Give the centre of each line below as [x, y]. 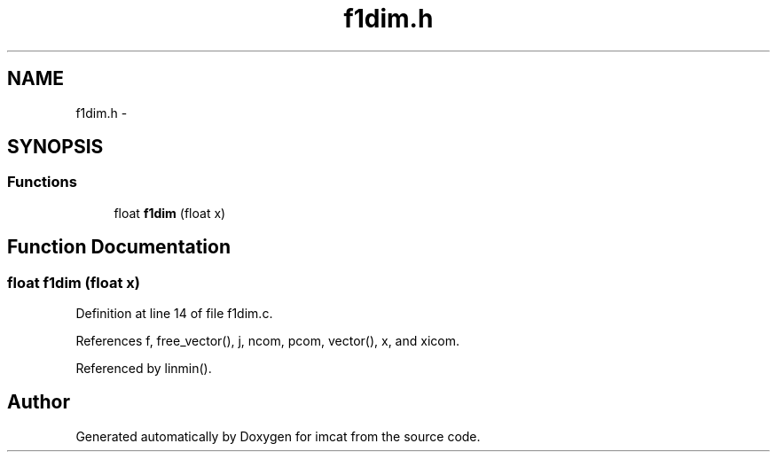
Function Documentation [119, 247]
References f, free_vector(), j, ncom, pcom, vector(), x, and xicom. [267, 341]
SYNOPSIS [55, 147]
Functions [42, 182]
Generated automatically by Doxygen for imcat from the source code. [278, 436]
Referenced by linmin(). [144, 369]
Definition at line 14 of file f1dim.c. [174, 314]
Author [39, 402]
